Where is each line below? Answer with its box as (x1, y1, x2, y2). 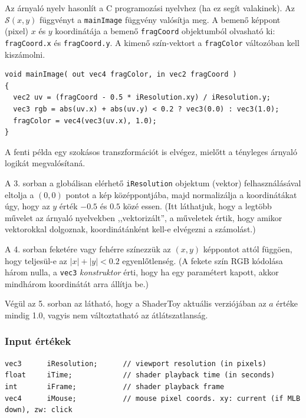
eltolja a (5, 188, 34, 200)
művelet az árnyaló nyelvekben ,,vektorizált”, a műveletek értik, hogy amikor (5, 211, 282, 223)
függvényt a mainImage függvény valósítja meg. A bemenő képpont (40, 13, 281, 25)
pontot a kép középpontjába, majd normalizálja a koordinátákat (65, 188, 297, 200)
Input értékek (5, 334, 71, 348)
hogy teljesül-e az (5, 254, 67, 266)
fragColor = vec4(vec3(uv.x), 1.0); (13, 116, 157, 125)
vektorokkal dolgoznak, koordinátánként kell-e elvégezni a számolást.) (5, 223, 256, 235)
